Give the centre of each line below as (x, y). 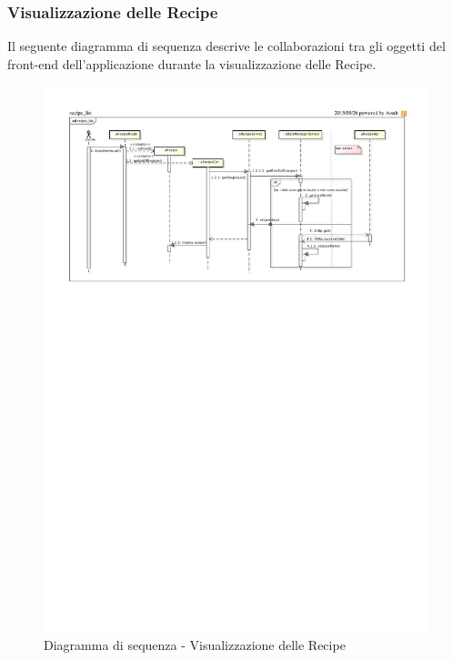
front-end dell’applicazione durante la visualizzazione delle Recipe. (192, 63)
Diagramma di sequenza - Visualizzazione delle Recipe (195, 644)
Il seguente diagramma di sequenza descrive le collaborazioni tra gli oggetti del (226, 46)
